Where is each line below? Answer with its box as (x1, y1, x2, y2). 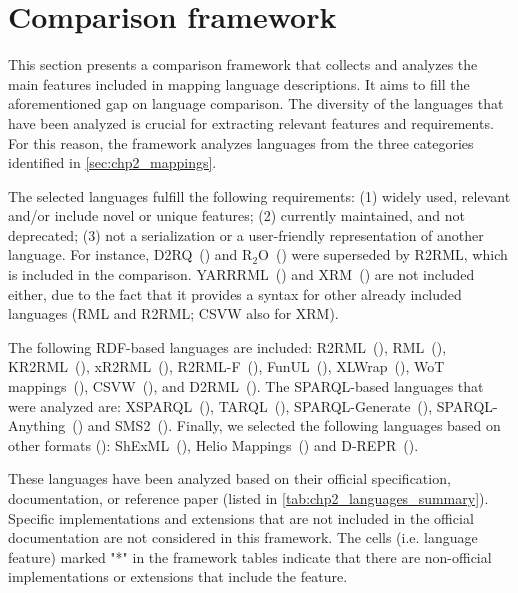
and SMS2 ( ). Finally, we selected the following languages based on (87, 415, 501, 436)
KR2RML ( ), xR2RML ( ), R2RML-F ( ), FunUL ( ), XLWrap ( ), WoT (8, 356, 445, 377)
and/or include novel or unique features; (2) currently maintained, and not (8, 205, 465, 226)
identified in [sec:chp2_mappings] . (8, 152, 217, 173)
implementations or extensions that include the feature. (8, 566, 348, 587)
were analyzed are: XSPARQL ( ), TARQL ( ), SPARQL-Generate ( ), (8, 395, 433, 416)
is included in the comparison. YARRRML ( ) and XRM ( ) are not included (8, 264, 475, 285)
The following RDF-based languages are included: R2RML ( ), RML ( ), (8, 336, 447, 357)
